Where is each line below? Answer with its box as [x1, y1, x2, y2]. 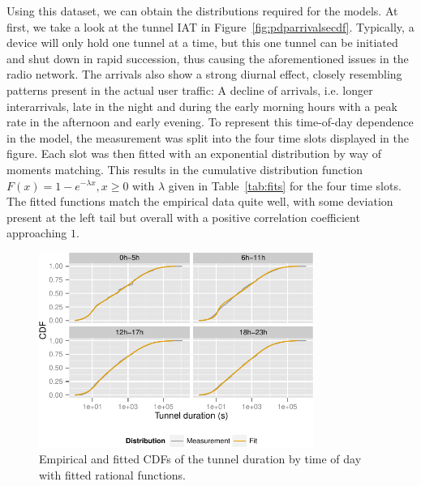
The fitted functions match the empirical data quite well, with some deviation [6, 193, 393, 210]
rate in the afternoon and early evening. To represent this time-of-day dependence [6, 113, 414, 130]
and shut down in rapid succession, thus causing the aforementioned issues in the [6, 49, 409, 66]
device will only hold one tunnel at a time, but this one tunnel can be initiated [6, 34, 398, 51]
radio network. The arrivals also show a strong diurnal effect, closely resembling [6, 66, 402, 83]
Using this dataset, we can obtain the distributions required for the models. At [6, 2, 398, 19]
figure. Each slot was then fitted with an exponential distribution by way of [6, 145, 382, 162]
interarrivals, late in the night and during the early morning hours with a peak [6, 97, 397, 114]
